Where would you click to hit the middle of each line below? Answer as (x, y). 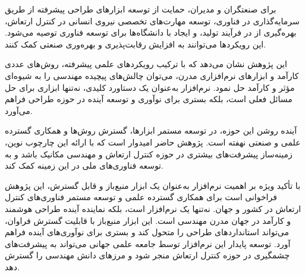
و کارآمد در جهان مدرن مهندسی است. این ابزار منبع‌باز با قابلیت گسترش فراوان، (148, 220)
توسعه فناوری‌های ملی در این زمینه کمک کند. (84, 165)
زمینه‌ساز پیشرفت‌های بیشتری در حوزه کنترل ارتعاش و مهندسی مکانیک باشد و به (149, 154)
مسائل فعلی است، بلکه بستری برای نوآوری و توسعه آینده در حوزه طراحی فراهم (149, 99)
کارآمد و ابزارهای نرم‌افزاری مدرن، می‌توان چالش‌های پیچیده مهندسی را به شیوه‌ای (152, 75)
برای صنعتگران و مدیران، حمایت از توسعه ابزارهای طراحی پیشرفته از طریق (141, 9)
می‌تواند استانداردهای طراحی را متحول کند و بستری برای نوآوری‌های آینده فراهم (147, 232)
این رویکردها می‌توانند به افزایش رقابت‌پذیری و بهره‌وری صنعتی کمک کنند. (136, 44)
